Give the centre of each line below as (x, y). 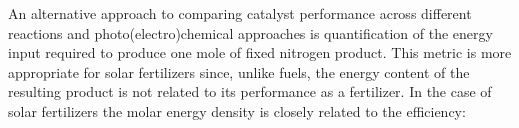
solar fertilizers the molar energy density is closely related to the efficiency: (237, 110)
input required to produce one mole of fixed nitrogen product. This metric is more (260, 52)
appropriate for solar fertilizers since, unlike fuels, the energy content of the (239, 71)
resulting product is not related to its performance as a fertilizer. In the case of (250, 91)
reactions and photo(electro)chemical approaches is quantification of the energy (250, 32)
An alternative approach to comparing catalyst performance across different (240, 13)
